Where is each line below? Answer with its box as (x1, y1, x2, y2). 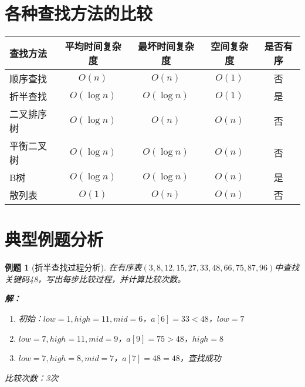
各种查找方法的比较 (5, 1, 153, 25)
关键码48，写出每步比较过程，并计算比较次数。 (5, 272, 186, 285)
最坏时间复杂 (137, 39, 194, 54)
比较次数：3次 (5, 371, 59, 383)
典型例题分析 (5, 227, 104, 251)
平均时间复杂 (65, 39, 121, 54)
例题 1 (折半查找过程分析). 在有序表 (5, 261, 142, 273)
